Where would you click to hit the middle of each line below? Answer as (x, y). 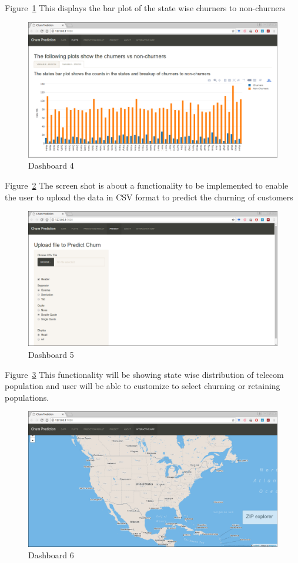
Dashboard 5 (51, 354)
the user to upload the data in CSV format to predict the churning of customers (149, 197)
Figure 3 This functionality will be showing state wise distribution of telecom (144, 374)
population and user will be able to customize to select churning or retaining (143, 386)
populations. (27, 397)
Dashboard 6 (51, 555)
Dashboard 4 (51, 165)
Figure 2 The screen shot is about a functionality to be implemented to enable (147, 185)
